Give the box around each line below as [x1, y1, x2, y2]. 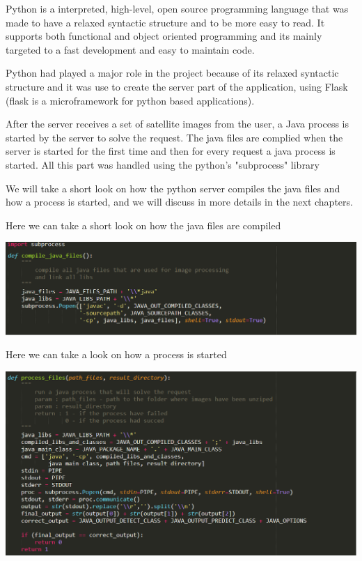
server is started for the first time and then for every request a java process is [6, 144, 336, 158]
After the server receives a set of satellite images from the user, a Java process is [6, 116, 349, 131]
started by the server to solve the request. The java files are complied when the [6, 130, 343, 144]
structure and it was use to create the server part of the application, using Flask [6, 79, 348, 93]
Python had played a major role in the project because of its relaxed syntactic [6, 66, 339, 80]
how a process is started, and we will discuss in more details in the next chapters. [6, 194, 353, 209]
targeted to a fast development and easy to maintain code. [6, 42, 255, 56]
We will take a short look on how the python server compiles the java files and [6, 180, 340, 195]
